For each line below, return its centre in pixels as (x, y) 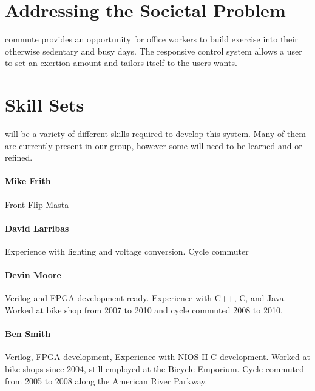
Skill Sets (45, 105)
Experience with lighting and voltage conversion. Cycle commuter (127, 251)
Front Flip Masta (37, 204)
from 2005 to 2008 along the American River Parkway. (106, 380)
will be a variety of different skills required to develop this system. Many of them (155, 134)
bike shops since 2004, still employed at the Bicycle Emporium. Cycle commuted (155, 368)
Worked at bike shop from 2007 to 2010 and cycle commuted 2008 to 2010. (144, 309)
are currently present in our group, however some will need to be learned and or (154, 145)
